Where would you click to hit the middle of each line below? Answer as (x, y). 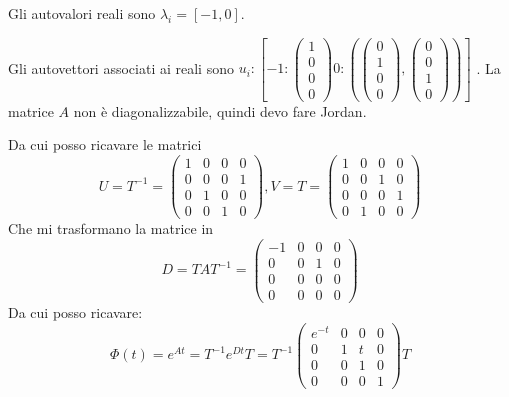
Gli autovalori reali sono (82, 13)
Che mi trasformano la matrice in (111, 228)
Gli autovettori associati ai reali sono (121, 67)
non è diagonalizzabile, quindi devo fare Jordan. (220, 110)
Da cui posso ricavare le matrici (105, 144)
